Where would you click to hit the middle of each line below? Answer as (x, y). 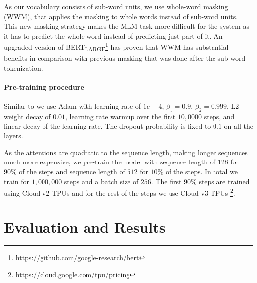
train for (17, 181)
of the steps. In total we (201, 171)
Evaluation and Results (85, 226)
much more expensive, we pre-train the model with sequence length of (110, 162)
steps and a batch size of (101, 181)
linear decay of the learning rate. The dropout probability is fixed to (107, 126)
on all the (238, 126)
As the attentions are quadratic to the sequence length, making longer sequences (126, 152)
